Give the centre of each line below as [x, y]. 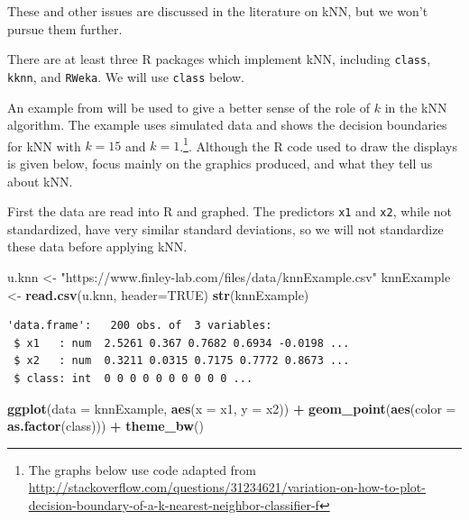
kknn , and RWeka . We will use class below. [126, 76]
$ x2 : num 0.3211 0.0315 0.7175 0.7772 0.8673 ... [182, 361]
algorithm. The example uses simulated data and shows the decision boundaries [227, 125]
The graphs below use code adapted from [143, 469]
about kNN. [40, 181]
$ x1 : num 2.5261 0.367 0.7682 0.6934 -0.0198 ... [182, 343]
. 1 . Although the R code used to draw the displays [318, 144]
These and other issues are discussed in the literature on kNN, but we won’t [218, 11]
